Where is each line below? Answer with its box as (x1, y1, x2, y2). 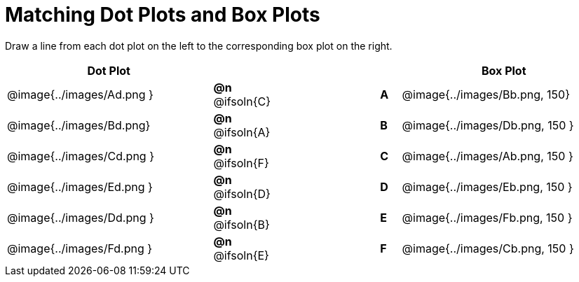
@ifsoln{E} (213, 248, 269, 262)
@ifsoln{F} (213, 155, 269, 170)
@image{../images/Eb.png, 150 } (402, 179, 573, 194)
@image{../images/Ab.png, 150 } (402, 148, 573, 163)
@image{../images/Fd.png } (7, 241, 153, 255)
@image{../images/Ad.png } (7, 87, 154, 101)
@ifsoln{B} (213, 217, 270, 232)
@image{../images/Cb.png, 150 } (402, 241, 574, 255)
